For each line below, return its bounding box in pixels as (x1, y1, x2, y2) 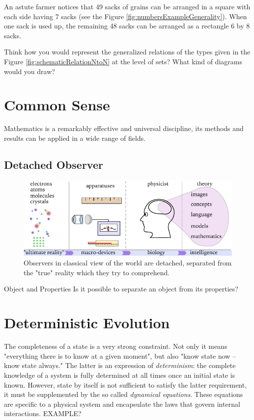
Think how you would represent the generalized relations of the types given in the (4, 47, 251, 57)
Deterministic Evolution (4, 313, 170, 333)
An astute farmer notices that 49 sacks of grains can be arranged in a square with (4, 1, 251, 11)
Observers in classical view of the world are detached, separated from (24, 258, 232, 268)
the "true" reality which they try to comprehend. (24, 267, 170, 277)
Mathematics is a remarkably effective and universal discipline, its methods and (4, 123, 244, 133)
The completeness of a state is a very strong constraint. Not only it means (4, 341, 227, 351)
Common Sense (4, 95, 110, 115)
